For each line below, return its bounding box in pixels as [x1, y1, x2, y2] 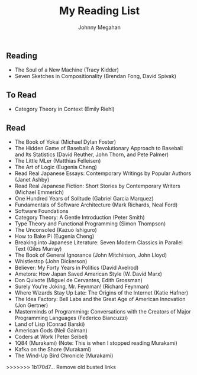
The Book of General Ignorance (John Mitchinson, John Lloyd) [14, 251, 167, 258]
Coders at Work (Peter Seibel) [14, 333, 88, 340]
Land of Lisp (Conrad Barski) [14, 321, 85, 328]
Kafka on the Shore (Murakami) [14, 345, 92, 353]
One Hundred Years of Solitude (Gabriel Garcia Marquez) [14, 195, 154, 202]
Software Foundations [14, 207, 69, 214]
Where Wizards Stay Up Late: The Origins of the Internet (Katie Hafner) [14, 289, 189, 296]
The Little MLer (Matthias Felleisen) [14, 157, 101, 164]
